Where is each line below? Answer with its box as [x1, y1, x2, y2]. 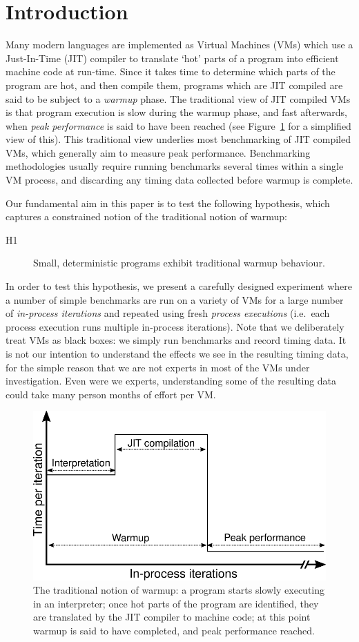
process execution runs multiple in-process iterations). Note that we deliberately [6, 319, 345, 333]
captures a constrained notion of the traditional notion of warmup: [6, 209, 287, 224]
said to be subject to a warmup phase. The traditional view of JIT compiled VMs [6, 91, 351, 106]
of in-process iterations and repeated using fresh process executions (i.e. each [6, 306, 330, 320]
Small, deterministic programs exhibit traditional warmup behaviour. [33, 255, 325, 270]
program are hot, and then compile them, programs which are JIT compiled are [6, 77, 343, 92]
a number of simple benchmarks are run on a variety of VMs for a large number [6, 292, 344, 307]
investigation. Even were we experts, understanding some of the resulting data [6, 373, 337, 388]
